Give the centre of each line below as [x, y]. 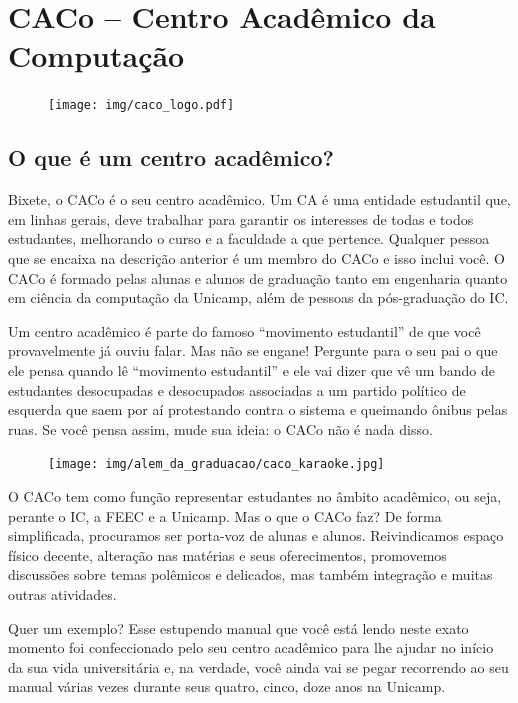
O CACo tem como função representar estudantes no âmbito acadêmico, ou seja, [255, 495]
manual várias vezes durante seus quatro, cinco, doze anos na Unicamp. [227, 686]
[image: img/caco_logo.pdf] [141, 105]
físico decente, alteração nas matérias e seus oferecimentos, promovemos [227, 554]
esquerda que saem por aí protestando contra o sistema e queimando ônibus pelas [258, 409]
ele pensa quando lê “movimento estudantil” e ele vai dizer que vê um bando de [252, 369]
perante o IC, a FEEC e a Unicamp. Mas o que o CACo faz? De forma [225, 515]
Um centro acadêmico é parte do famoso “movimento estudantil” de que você [244, 330]
